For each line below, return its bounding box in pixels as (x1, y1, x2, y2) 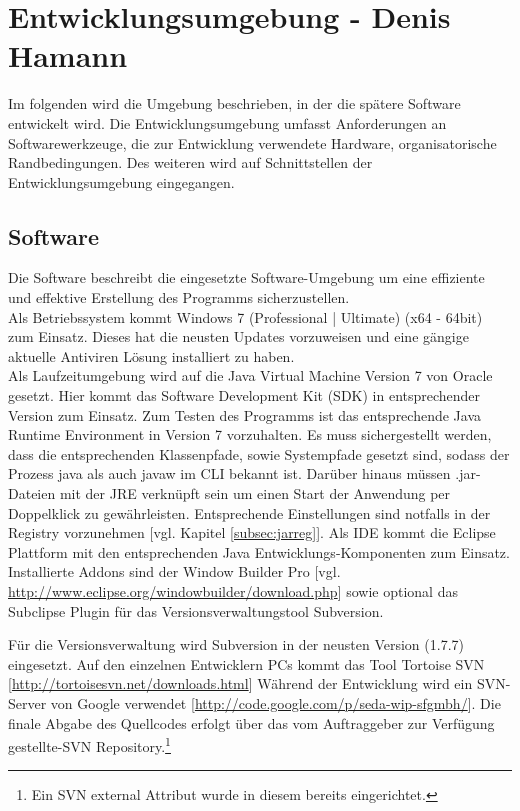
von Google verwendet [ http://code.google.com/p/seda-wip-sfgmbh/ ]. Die (50, 692, 501, 713)
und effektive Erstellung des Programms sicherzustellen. (8, 287, 350, 308)
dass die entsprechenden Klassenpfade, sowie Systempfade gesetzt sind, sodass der (8, 443, 510, 464)
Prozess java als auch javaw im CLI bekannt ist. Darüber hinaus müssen (8, 463, 451, 484)
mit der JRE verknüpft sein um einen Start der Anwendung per (59, 483, 451, 504)
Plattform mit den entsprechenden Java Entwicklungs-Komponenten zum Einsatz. (8, 541, 510, 562)
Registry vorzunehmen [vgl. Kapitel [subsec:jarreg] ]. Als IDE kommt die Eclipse (8, 522, 496, 543)
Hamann (8, 35, 128, 76)
